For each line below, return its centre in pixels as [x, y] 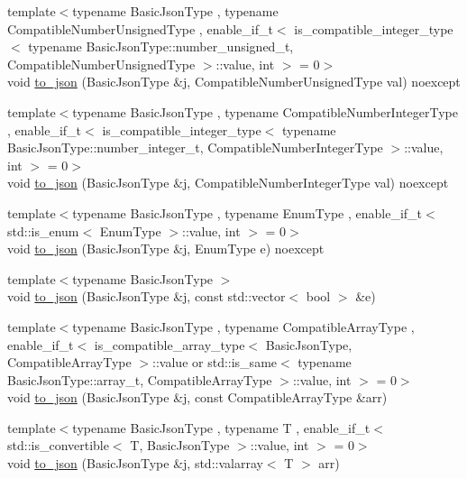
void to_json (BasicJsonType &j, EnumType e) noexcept [166, 249]
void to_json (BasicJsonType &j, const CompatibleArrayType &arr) [197, 397]
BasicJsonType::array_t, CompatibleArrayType [140, 379]
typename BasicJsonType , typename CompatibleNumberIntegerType [265, 111]
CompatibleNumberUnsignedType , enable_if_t [140, 28]
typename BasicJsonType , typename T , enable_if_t [221, 427]
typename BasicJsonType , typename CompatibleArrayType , [243, 326]
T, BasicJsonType [180, 445]
